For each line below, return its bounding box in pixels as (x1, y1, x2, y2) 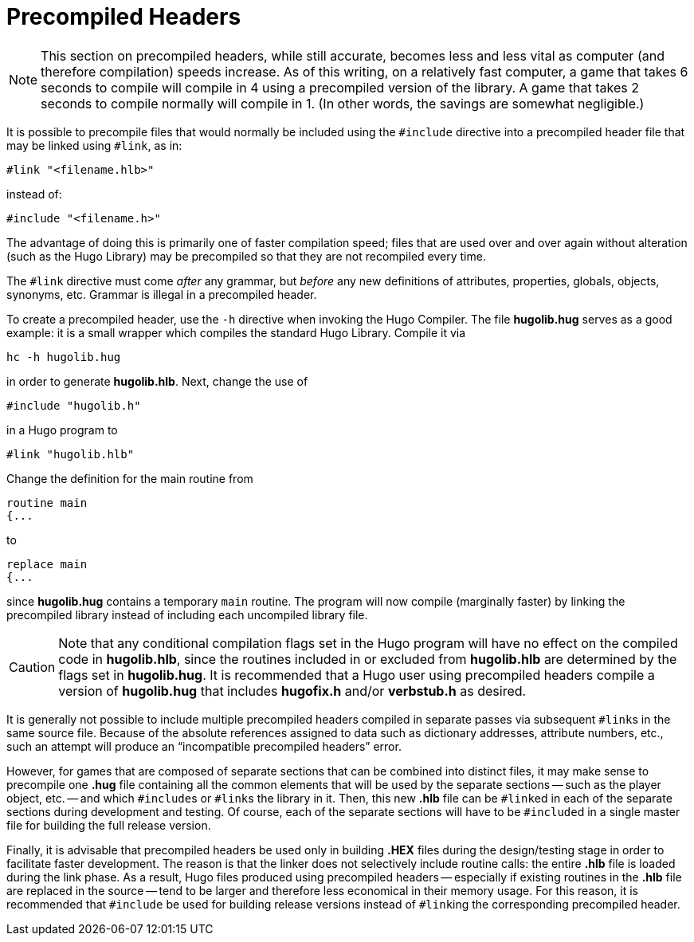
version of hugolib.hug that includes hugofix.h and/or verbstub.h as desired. (58, 682, 527, 699)
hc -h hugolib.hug (6, 350, 121, 363)
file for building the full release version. (6, 818, 211, 832)
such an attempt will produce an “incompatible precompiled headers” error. (6, 739, 402, 753)
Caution (9, 658, 56, 675)
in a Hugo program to (6, 422, 118, 437)
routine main (6, 496, 88, 509)
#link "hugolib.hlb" (6, 447, 135, 461)
